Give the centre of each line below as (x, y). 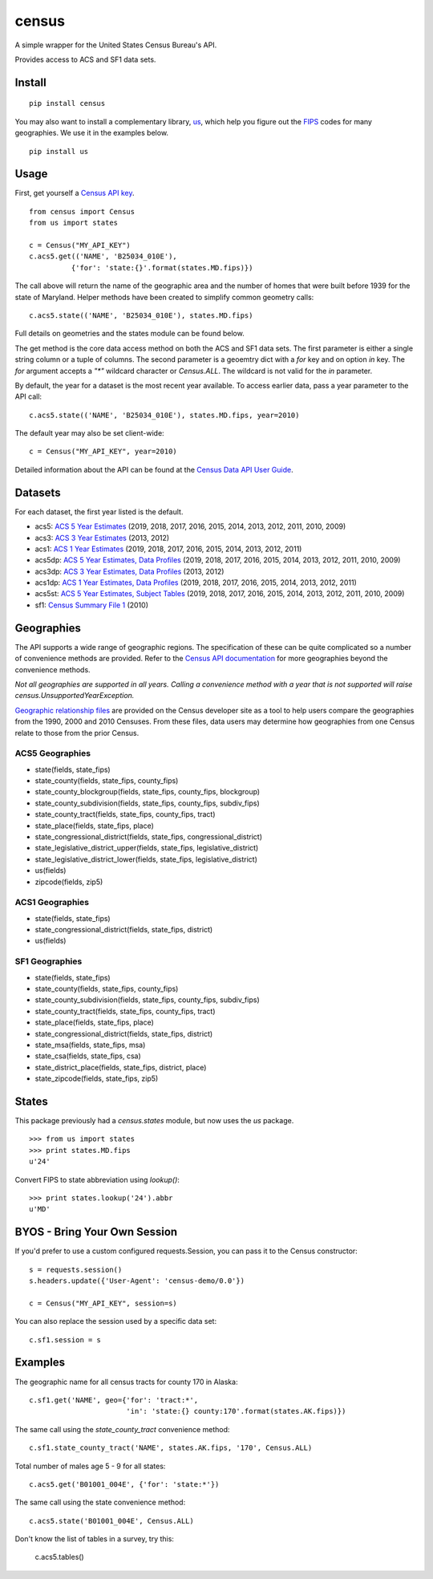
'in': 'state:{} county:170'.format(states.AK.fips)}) (236, 1411)
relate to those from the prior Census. (77, 733)
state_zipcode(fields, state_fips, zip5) (97, 1078)
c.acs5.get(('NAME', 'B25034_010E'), (103, 256)
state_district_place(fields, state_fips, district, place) (121, 1067)
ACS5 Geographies (53, 753)
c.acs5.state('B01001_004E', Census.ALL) (111, 1521)
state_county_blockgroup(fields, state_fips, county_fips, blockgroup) (148, 792)
